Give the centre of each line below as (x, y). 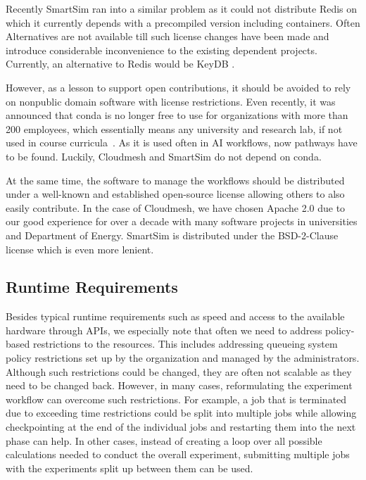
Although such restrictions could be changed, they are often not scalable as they (179, 371)
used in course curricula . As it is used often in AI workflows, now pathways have (182, 143)
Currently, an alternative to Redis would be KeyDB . (120, 64)
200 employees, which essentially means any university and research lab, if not (174, 128)
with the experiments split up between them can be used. (130, 468)
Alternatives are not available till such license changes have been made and (168, 36)
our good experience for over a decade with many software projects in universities (182, 221)
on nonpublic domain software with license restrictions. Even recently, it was (171, 101)
